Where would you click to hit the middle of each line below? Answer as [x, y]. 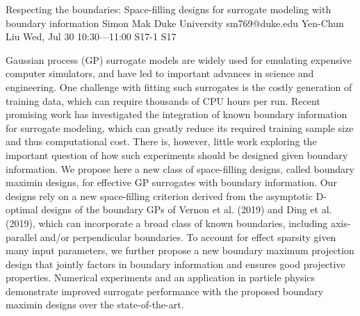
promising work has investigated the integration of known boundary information [177, 114]
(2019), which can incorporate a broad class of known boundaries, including [167, 223]
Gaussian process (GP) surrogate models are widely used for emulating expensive [179, 59]
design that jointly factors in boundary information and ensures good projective [175, 264]
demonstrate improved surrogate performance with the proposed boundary [165, 291]
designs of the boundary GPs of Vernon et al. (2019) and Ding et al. [187, 209]
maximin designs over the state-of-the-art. [95, 305]
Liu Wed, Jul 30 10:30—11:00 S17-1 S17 [91, 36]
